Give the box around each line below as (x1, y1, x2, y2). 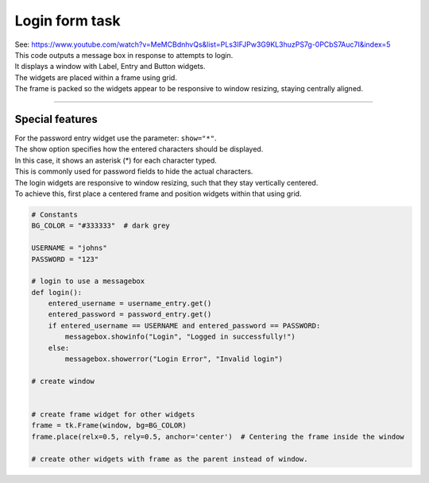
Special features (14, 112, 99, 126)
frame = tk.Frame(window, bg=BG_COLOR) (31, 421, 187, 430)
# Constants (31, 210, 79, 219)
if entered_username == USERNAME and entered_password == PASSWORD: (48, 321, 321, 330)
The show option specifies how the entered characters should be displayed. (14, 144, 264, 154)
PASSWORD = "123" (31, 255, 99, 263)
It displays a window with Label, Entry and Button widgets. (14, 62, 206, 71)
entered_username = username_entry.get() (48, 299, 212, 309)
